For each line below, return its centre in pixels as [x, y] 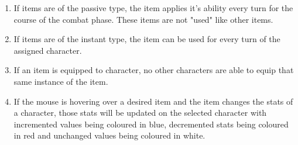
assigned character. [48, 50]
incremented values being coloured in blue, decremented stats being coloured [151, 124]
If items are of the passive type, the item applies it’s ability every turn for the [153, 8]
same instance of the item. [61, 81]
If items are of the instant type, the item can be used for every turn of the [147, 39]
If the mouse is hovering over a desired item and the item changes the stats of [153, 101]
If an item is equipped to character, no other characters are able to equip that [154, 70]
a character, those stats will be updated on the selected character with [140, 113]
